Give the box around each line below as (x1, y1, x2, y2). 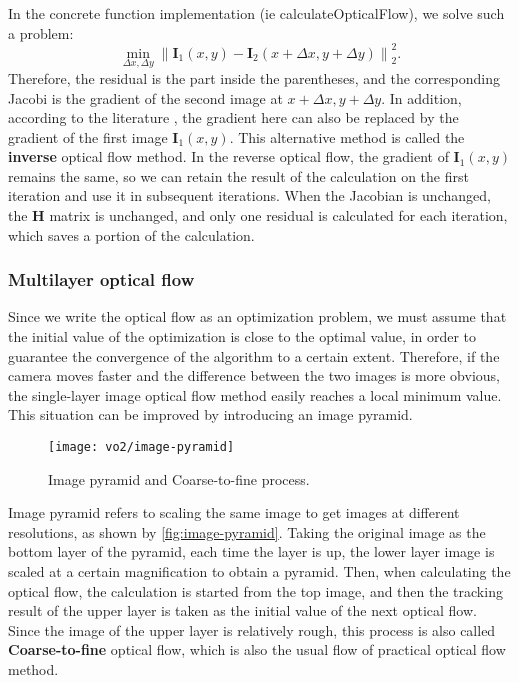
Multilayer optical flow (8, 267, 195, 292)
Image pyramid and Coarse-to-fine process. (48, 468, 310, 489)
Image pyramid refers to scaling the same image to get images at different (8, 502, 460, 523)
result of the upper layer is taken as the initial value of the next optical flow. (8, 600, 477, 621)
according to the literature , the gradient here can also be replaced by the (8, 107, 459, 128)
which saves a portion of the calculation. (8, 224, 255, 245)
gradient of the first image (8, 126, 168, 147)
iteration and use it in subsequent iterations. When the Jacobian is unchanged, (8, 185, 491, 206)
